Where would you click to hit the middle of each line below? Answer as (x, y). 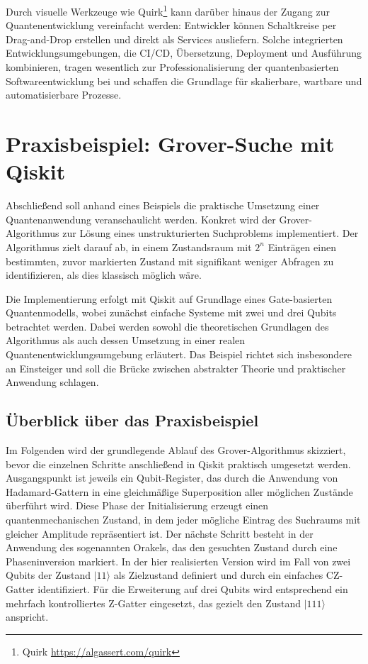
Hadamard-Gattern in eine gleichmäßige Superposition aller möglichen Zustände (179, 491)
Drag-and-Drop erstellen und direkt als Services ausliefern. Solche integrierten (174, 39)
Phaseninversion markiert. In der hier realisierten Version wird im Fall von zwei (178, 561)
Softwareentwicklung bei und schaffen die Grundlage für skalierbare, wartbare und (184, 81)
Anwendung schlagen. (52, 382)
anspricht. (27, 617)
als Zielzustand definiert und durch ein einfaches (218, 575)
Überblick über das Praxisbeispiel (132, 420)
